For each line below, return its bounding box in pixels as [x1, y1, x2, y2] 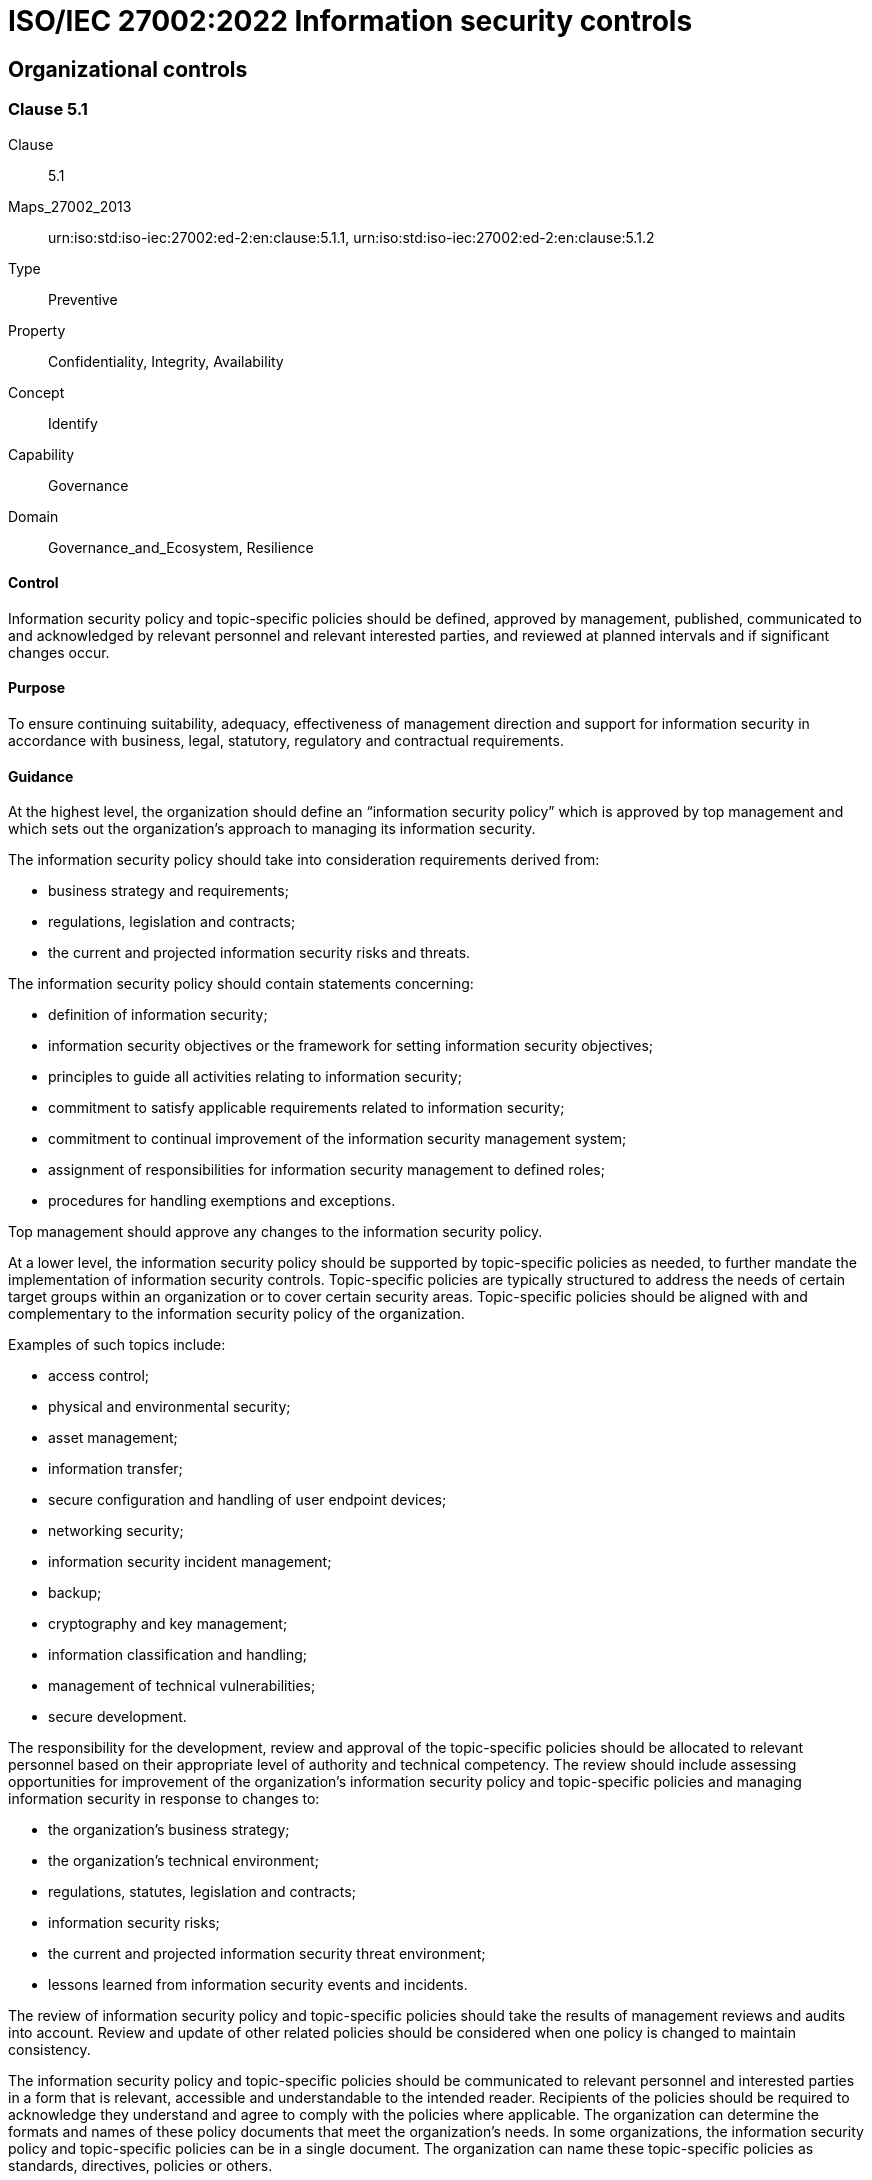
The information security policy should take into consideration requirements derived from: [8, 851, 600, 869]
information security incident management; [48, 1553, 332, 1571]
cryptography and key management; [48, 1615, 288, 1633]
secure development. [48, 1708, 187, 1726]
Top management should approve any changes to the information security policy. [8, 1223, 543, 1241]
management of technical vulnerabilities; [48, 1677, 316, 1695]
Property [8, 321, 66, 339]
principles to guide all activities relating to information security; [48, 1068, 462, 1086]
